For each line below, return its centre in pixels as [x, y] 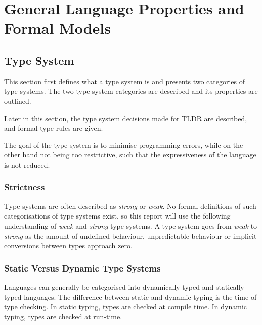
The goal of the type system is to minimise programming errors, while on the [124, 145]
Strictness [25, 187]
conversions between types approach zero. [68, 246]
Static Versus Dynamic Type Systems [82, 268]
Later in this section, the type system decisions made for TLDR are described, [126, 118]
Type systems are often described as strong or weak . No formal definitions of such [130, 206]
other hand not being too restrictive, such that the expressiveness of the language [130, 155]
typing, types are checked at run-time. [63, 316]
